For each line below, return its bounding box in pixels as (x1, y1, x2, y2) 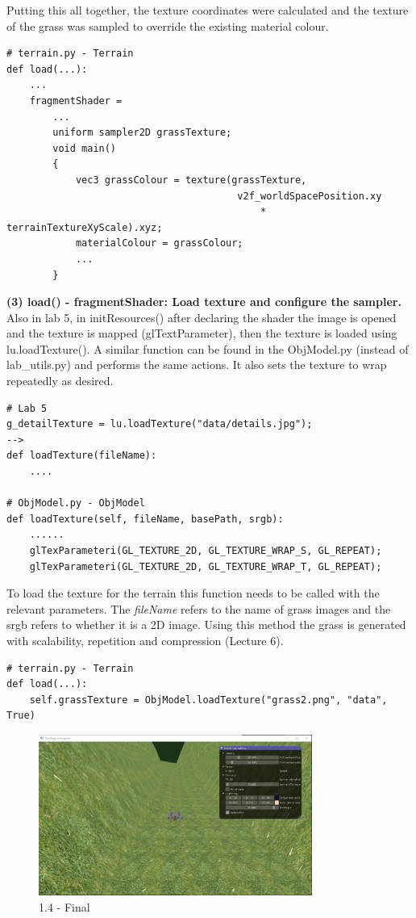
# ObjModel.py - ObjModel (6, 497, 145, 509)
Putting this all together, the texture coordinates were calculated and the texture (6, 2, 409, 18)
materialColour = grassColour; (75, 237, 243, 249)
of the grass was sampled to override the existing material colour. (6, 17, 329, 34)
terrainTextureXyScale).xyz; (6, 221, 163, 233)
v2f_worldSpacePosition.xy (237, 190, 382, 202)
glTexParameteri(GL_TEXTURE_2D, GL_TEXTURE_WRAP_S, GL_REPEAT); (29, 545, 382, 556)
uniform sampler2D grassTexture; (52, 127, 232, 139)
